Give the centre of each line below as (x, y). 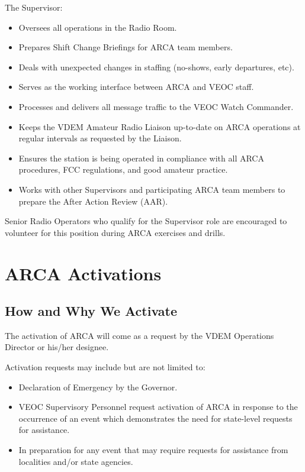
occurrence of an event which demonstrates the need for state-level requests (155, 418)
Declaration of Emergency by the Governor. (98, 387)
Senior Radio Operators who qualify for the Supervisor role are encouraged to (146, 221)
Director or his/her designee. (57, 347)
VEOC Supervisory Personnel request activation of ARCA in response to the (158, 407)
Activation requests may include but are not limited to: (105, 367)
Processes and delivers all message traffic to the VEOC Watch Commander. (156, 106)
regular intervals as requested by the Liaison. (100, 138)
